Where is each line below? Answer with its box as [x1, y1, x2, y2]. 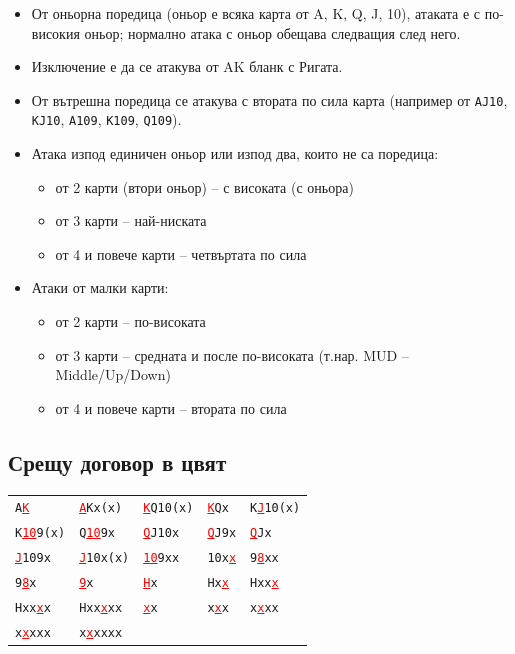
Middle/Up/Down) [55, 364, 171, 385]
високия [31, 22, 80, 43]
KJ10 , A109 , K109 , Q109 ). [31, 109, 182, 130]
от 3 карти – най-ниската [55, 210, 207, 231]
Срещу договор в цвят [8, 446, 227, 477]
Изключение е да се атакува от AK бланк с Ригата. [31, 56, 343, 77]
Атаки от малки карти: [31, 277, 169, 298]
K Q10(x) [143, 501, 194, 516]
